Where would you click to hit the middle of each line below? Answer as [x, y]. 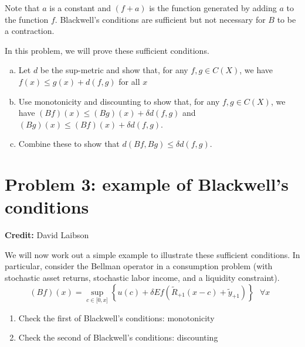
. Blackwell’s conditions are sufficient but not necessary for [160, 19]
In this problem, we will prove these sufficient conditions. [107, 50]
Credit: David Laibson [47, 235]
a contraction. [30, 31]
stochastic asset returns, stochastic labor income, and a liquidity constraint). [142, 278]
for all [129, 81]
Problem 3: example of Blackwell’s [147, 184]
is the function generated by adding [213, 8]
